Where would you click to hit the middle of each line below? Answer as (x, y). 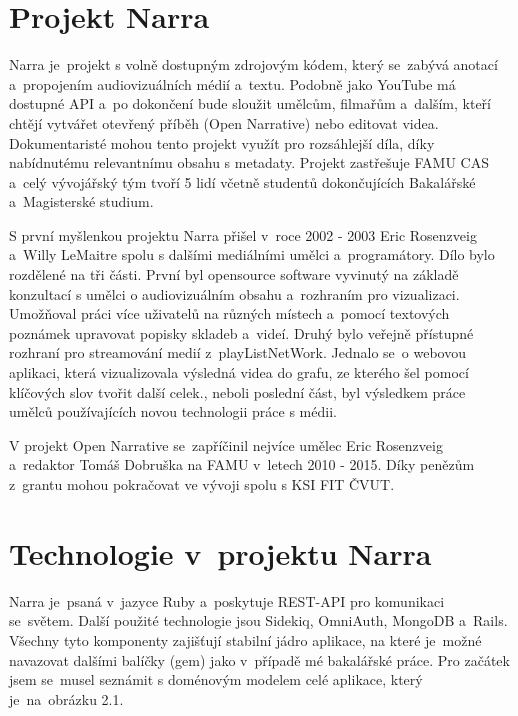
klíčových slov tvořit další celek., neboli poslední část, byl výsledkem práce (237, 391)
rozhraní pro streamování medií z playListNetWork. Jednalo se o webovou (237, 352)
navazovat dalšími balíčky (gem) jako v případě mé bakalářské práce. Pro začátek (259, 659)
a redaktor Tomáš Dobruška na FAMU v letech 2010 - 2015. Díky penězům (242, 464)
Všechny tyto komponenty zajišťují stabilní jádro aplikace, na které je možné (245, 639)
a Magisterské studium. (81, 201)
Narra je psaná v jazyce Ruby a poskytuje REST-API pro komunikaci (227, 600)
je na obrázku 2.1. (66, 698)
